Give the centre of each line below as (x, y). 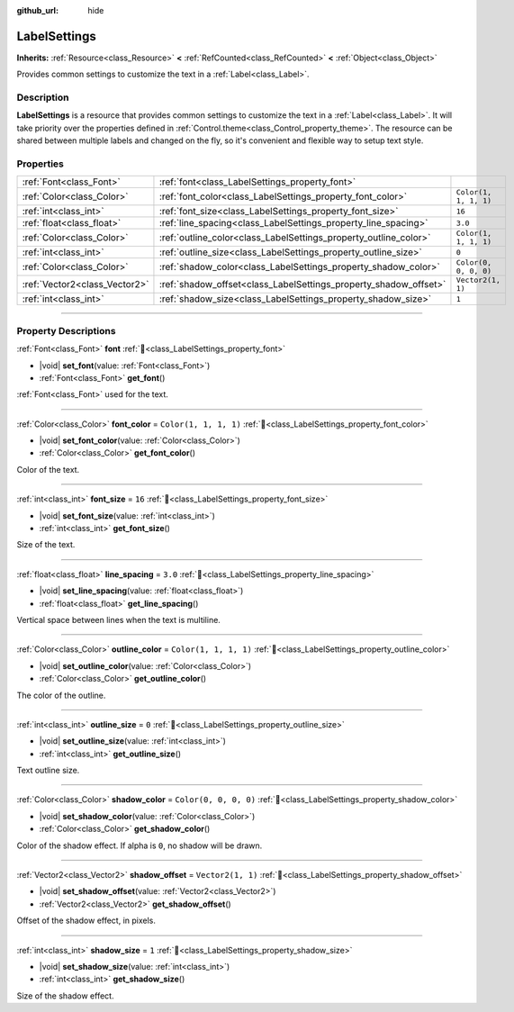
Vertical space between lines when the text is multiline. (118, 619)
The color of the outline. (61, 695)
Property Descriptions (66, 330)
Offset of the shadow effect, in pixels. (86, 921)
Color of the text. (48, 469)
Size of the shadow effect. (65, 996)
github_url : (37, 10)
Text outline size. (48, 771)
